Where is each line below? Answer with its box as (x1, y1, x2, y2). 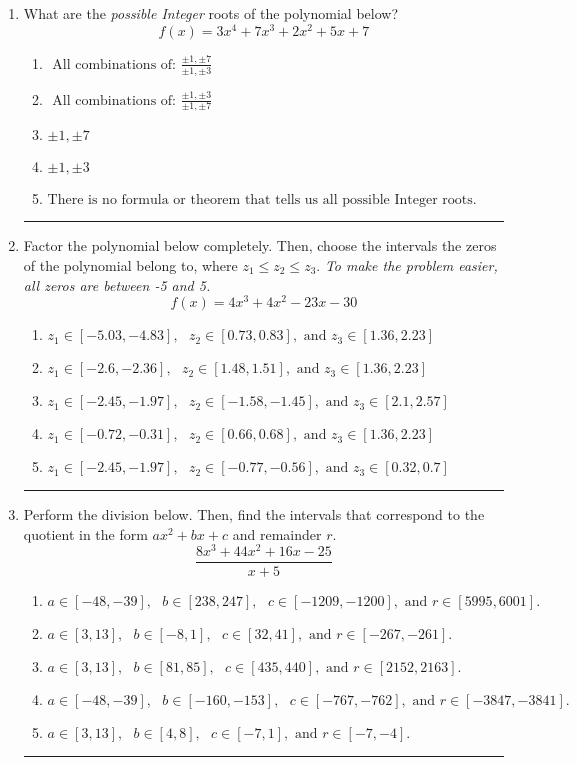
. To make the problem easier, (316, 254, 498, 275)
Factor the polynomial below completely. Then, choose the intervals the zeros (23, 235, 497, 256)
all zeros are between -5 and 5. (23, 274, 211, 295)
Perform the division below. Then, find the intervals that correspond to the (23, 504, 485, 525)
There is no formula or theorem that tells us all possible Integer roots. (47, 193, 477, 208)
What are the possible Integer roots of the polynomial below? (23, 3, 399, 23)
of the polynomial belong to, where (23, 254, 238, 275)
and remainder (232, 523, 322, 544)
